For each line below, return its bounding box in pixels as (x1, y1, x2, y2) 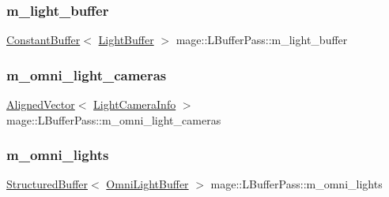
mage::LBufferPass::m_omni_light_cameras (6, 111, 221, 128)
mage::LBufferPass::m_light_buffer (176, 32, 348, 48)
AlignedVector (6, 96, 75, 113)
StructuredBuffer (6, 176, 88, 192)
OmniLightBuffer (106, 176, 189, 192)
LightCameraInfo (93, 96, 176, 113)
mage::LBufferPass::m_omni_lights (210, 176, 383, 192)
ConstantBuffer (6, 32, 81, 48)
